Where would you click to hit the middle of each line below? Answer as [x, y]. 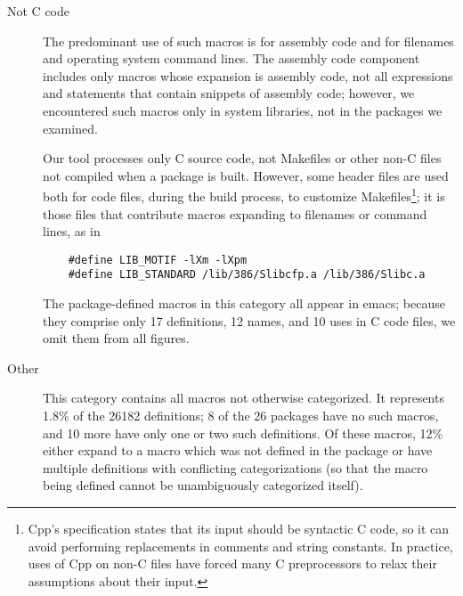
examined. [70, 128]
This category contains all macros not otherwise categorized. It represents [244, 398]
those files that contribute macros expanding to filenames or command [235, 213]
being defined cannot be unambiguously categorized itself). [203, 485]
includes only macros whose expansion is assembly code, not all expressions [248, 75]
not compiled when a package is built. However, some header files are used [246, 175]
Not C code [38, 11]
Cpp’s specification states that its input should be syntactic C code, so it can [239, 529]
